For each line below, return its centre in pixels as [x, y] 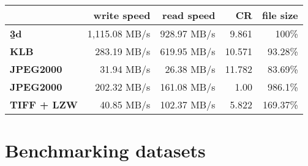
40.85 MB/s [125, 104]
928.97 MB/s [188, 33]
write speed [122, 15]
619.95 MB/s [188, 51]
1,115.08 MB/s [119, 33]
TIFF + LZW [44, 104]
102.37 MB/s [188, 104]
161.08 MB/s [188, 87]
